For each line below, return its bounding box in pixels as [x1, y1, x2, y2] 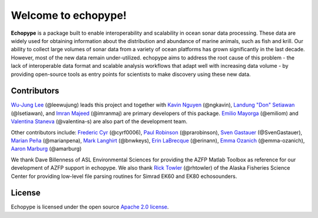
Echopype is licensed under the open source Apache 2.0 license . [11, 203, 169, 210]
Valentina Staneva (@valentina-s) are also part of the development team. [11, 118, 188, 125]
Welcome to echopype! [11, 9, 127, 22]
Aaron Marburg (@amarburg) [11, 145, 82, 153]
